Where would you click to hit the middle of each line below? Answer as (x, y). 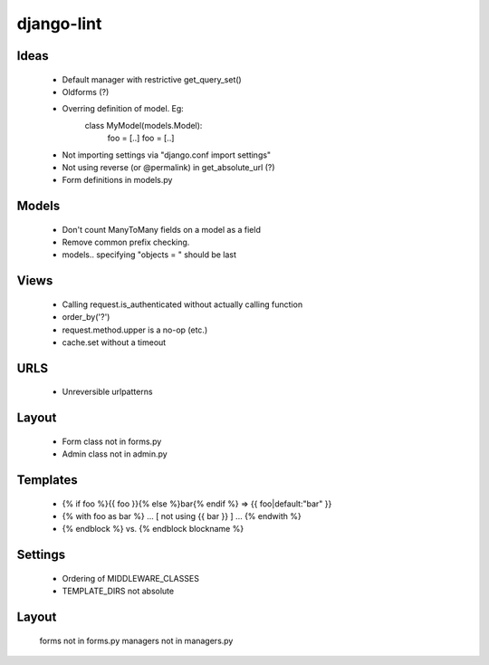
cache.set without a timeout (114, 342)
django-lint (59, 24)
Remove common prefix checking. (126, 242)
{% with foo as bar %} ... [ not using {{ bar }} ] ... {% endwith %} (182, 516)
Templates (47, 480)
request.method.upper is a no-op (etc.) (135, 330)
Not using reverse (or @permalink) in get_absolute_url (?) (168, 167)
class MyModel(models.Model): (144, 125)
